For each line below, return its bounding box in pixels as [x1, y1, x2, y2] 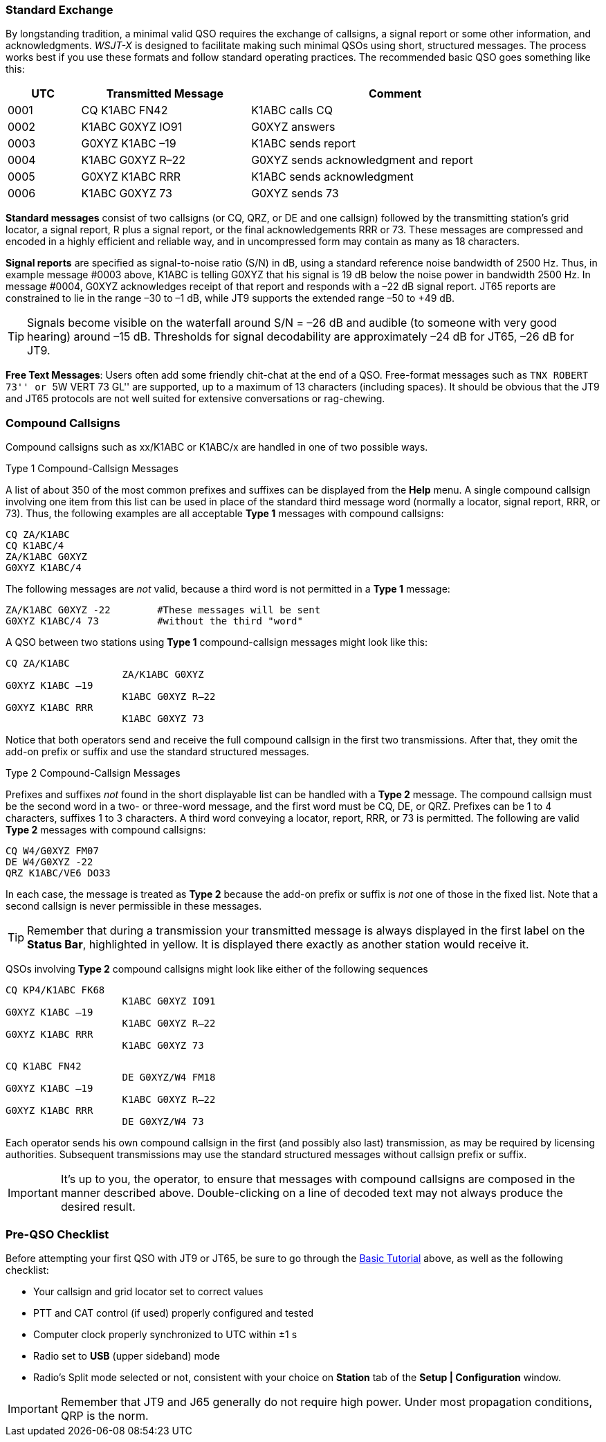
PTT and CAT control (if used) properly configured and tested [33, 1306, 314, 1319]
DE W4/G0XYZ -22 [6, 856, 93, 868]
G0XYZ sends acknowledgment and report [251, 153, 473, 168]
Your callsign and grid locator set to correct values [33, 1285, 264, 1297]
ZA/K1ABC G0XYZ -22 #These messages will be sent [6, 604, 321, 616]
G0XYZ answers [251, 120, 336, 134]
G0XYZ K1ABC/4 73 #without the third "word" [6, 615, 303, 627]
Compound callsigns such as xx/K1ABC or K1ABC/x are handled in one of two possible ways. [6, 441, 428, 453]
